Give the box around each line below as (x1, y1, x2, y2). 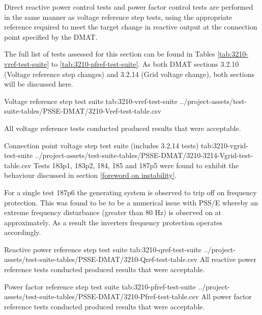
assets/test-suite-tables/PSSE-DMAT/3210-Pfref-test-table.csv (4, 291, 199, 302)
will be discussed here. (4, 78, 73, 89)
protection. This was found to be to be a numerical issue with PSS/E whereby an (4, 197, 258, 207)
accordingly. (4, 227, 41, 238)
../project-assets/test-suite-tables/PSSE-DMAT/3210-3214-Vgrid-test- (35, 150, 253, 161)
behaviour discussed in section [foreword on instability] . (4, 170, 177, 180)
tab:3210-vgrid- (201, 140, 249, 150)
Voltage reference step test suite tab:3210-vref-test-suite (4, 95, 178, 106)
